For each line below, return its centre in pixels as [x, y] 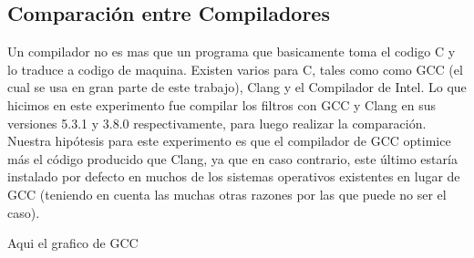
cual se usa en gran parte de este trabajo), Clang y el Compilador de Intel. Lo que [237, 87]
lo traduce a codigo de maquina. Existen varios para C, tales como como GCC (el [235, 69]
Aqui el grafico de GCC [73, 243]
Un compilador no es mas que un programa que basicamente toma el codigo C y [232, 52]
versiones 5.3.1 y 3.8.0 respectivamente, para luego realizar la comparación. [217, 123]
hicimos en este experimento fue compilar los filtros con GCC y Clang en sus [222, 104]
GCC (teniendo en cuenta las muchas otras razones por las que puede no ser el [227, 194]
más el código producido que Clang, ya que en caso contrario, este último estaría [232, 158]
